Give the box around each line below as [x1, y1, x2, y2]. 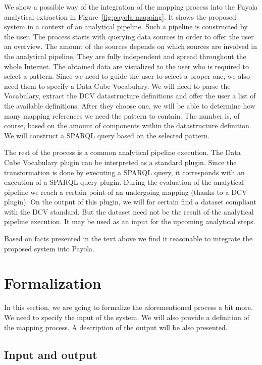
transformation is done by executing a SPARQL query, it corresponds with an [4, 167, 245, 177]
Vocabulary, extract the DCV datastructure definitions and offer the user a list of [4, 90, 256, 101]
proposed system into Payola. [4, 243, 94, 253]
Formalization [4, 273, 101, 293]
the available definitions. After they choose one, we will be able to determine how [4, 100, 255, 111]
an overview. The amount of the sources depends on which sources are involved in [4, 41, 257, 51]
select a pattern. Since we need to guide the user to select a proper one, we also [4, 71, 250, 81]
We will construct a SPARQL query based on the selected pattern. [4, 130, 210, 140]
